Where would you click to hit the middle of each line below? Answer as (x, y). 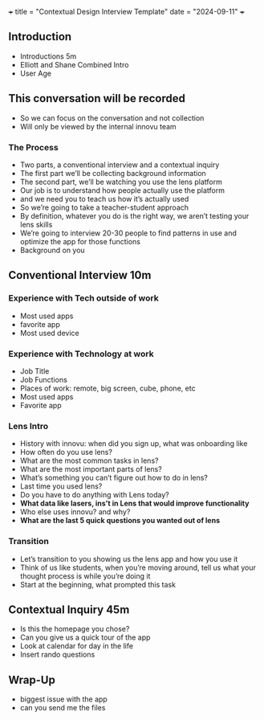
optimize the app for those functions (80, 241)
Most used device (49, 333)
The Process (33, 147)
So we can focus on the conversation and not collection (112, 118)
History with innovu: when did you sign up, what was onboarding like (134, 444)
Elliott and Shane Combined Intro (74, 64)
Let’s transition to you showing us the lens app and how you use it (129, 558)
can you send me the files (63, 708)
